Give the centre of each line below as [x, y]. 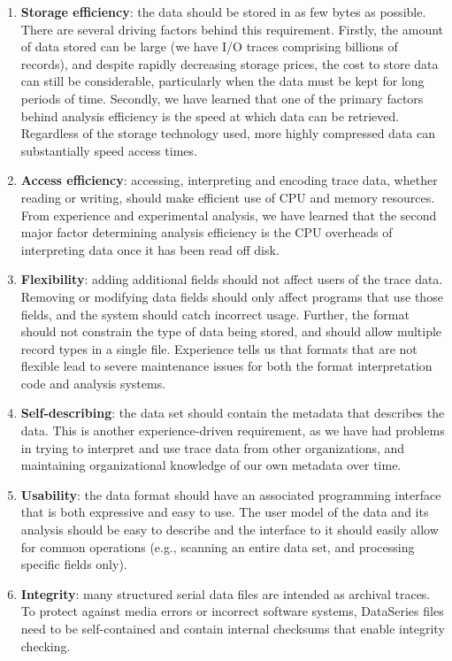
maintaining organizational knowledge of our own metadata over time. [211, 465]
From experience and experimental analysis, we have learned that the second [229, 215]
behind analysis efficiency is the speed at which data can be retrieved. [210, 115]
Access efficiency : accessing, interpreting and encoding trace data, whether [229, 180]
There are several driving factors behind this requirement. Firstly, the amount [232, 29]
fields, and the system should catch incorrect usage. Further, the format [215, 314]
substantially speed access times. [109, 150]
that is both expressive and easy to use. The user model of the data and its [225, 512]
